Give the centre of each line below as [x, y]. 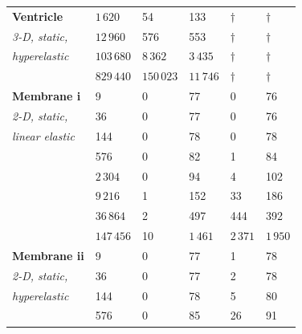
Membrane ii [48, 255]
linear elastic [43, 135]
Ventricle [38, 16]
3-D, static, [40, 36]
